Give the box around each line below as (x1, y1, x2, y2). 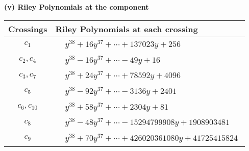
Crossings (8, 22, 47, 35)
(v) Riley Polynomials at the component (4, 2, 149, 12)
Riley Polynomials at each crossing (55, 22, 198, 35)
